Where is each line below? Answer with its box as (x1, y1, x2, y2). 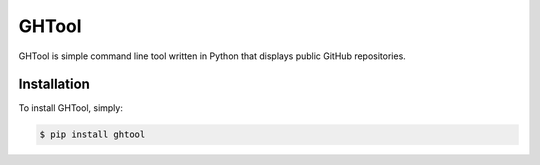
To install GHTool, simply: (18, 102, 124, 114)
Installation (18, 76, 90, 93)
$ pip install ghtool (39, 129, 146, 140)
